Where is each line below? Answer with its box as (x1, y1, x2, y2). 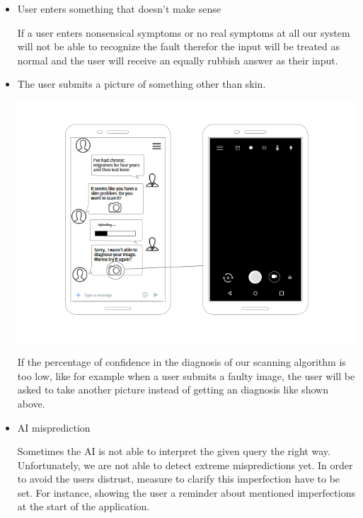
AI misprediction (17, 420, 91, 434)
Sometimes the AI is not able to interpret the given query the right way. (17, 444, 330, 459)
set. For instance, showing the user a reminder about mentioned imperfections (17, 485, 355, 500)
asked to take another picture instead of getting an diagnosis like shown (17, 382, 328, 397)
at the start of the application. (17, 499, 150, 514)
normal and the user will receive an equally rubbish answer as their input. (17, 52, 338, 67)
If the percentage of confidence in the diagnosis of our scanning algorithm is (17, 355, 346, 369)
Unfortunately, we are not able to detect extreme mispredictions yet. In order (17, 457, 353, 472)
